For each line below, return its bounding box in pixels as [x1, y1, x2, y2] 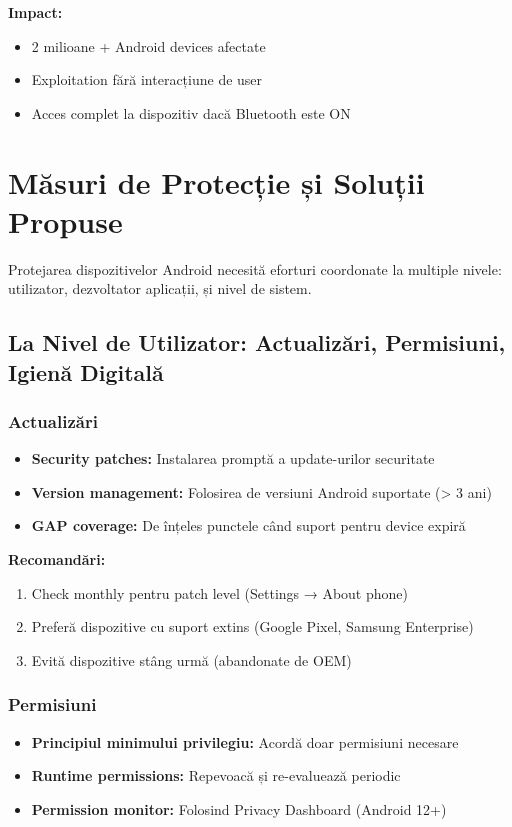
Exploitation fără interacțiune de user [31, 69, 263, 90]
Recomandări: [8, 549, 106, 570]
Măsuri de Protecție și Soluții [8, 161, 425, 202]
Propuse [8, 200, 123, 241]
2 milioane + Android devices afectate [31, 35, 266, 56]
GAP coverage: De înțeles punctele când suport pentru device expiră [31, 515, 466, 536]
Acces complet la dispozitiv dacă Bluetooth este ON [31, 102, 351, 123]
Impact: [8, 2, 63, 22]
